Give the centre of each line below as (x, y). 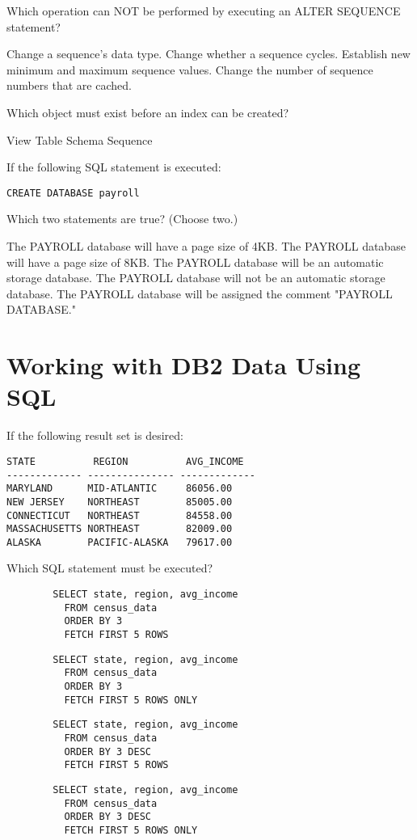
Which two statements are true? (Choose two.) (122, 219)
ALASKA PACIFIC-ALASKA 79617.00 (120, 542)
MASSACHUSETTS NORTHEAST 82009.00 (120, 529)
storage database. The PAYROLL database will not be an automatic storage (196, 278)
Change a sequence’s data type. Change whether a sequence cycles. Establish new (208, 54)
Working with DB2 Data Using (184, 365)
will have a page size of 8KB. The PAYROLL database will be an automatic (195, 262)
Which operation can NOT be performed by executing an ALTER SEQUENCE (204, 11)
